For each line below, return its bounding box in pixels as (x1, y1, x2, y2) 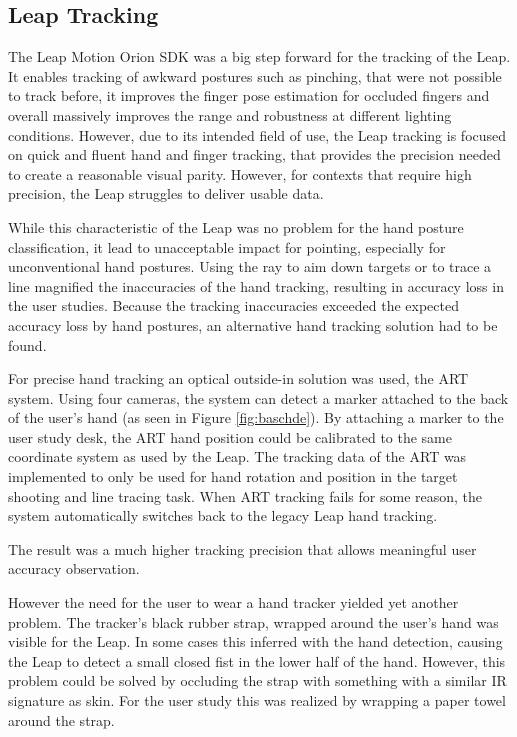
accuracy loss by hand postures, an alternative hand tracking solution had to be (8, 314, 498, 335)
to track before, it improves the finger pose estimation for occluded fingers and (8, 85, 490, 106)
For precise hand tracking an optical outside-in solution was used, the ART (8, 368, 469, 389)
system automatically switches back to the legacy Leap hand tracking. (8, 505, 438, 526)
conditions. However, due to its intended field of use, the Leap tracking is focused (8, 124, 507, 145)
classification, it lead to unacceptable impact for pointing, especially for (8, 236, 446, 257)
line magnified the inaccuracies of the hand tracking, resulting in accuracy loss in (8, 275, 504, 296)
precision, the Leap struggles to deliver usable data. (8, 183, 324, 204)
